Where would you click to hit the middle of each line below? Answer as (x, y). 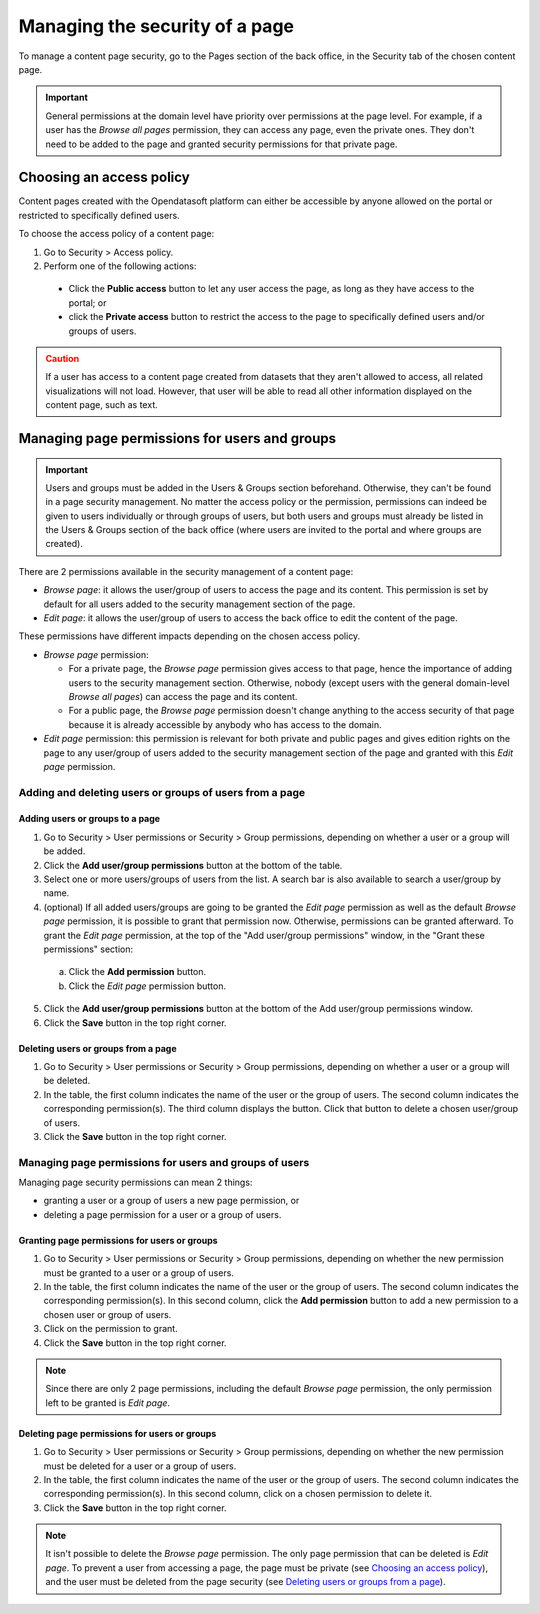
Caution (62, 358)
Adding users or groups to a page (89, 819)
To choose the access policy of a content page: (116, 234)
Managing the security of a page (156, 26)
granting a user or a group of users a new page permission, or (171, 1201)
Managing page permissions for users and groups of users (164, 1162)
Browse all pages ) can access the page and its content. (183, 696)
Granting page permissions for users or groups (118, 1240)
